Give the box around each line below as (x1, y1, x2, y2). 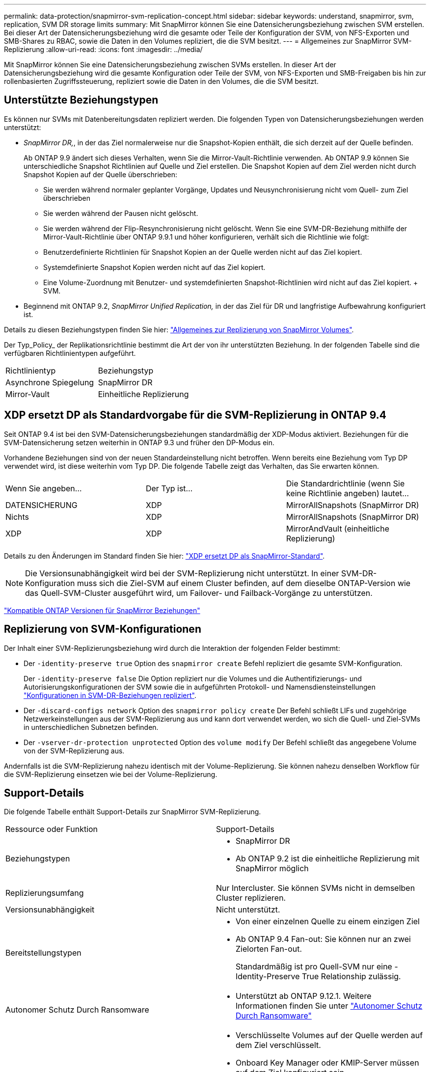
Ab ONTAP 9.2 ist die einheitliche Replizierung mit (236, 854, 420, 864)
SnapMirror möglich (236, 863, 309, 874)
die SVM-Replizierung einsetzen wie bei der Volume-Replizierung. (4, 770, 217, 778)
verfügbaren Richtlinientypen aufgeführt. (4, 348, 136, 357)
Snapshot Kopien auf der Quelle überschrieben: (24, 170, 178, 179)
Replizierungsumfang (5, 888, 84, 898)
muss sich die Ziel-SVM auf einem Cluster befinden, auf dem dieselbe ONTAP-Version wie (77, 578, 411, 588)
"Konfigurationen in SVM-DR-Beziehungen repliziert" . (24, 691, 197, 699)
